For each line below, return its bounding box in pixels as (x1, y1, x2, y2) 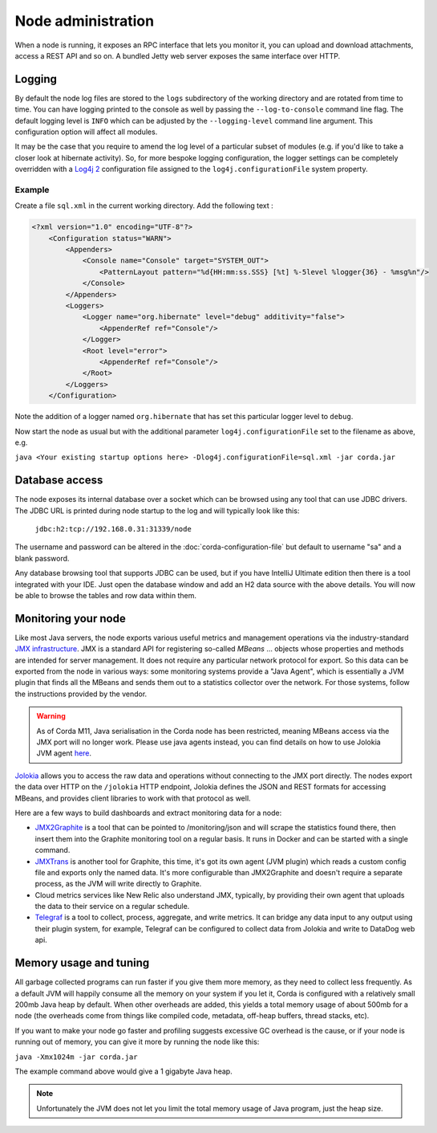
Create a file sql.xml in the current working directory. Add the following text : (14, 201, 273, 210)
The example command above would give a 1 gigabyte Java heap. (14, 1066, 233, 1076)
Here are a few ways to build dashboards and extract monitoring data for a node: (14, 808, 282, 817)
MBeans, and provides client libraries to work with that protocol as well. (14, 793, 252, 803)
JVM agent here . (36, 748, 92, 758)
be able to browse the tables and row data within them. (14, 590, 196, 600)
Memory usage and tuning (14, 956, 150, 970)
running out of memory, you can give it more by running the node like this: (14, 1037, 260, 1047)
